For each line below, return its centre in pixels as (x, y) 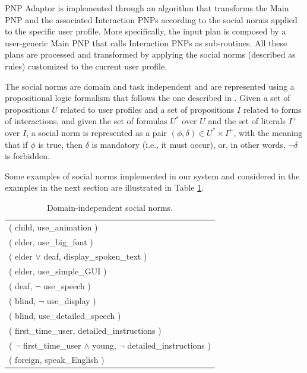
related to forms (272, 109)
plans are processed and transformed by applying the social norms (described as (150, 54)
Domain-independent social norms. (110, 207)
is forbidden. (27, 156)
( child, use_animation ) (53, 227)
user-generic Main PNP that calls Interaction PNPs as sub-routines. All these (146, 42)
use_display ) (71, 300)
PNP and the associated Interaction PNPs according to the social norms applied (151, 19)
